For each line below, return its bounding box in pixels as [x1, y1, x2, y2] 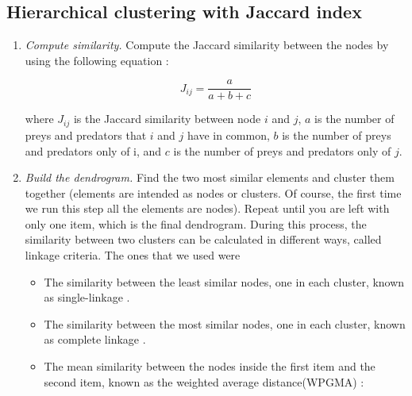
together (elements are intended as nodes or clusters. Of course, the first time [25, 184, 402, 201]
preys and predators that [25, 126, 147, 143]
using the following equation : [25, 52, 169, 68]
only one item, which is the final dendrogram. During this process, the [25, 215, 367, 232]
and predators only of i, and [25, 142, 162, 159]
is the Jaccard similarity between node [73, 110, 261, 127]
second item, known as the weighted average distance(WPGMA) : [44, 373, 364, 390]
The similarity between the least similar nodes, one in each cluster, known [44, 273, 405, 290]
